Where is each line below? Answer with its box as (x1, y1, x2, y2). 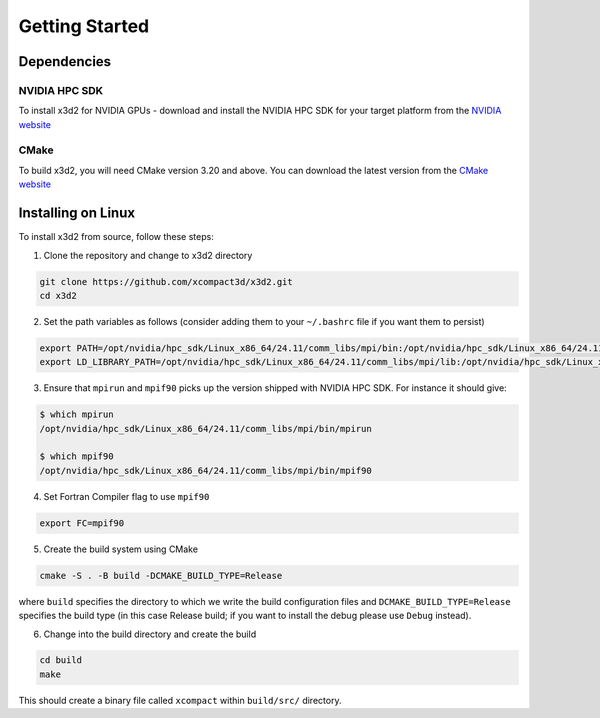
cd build (39, 655, 83, 666)
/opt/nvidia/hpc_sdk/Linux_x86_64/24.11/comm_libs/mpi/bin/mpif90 (39, 465, 372, 476)
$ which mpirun (39, 409, 114, 420)
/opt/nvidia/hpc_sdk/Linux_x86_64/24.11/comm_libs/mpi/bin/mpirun (39, 423, 372, 434)
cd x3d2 (39, 290, 77, 301)
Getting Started (18, 15, 150, 37)
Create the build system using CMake (43, 543, 199, 555)
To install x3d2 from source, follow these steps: (18, 231, 214, 243)
